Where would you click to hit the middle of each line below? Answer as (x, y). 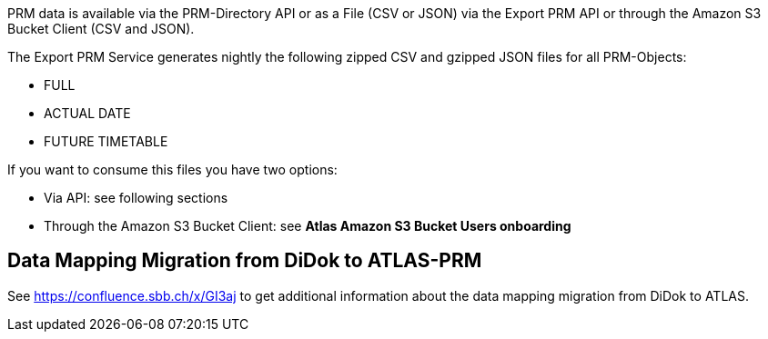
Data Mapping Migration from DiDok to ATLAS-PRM (245, 261)
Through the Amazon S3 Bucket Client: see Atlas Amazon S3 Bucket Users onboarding (308, 226)
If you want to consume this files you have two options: (172, 169)
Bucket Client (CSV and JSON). (101, 29)
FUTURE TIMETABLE (106, 141)
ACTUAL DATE (87, 113)
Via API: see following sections (136, 198)
